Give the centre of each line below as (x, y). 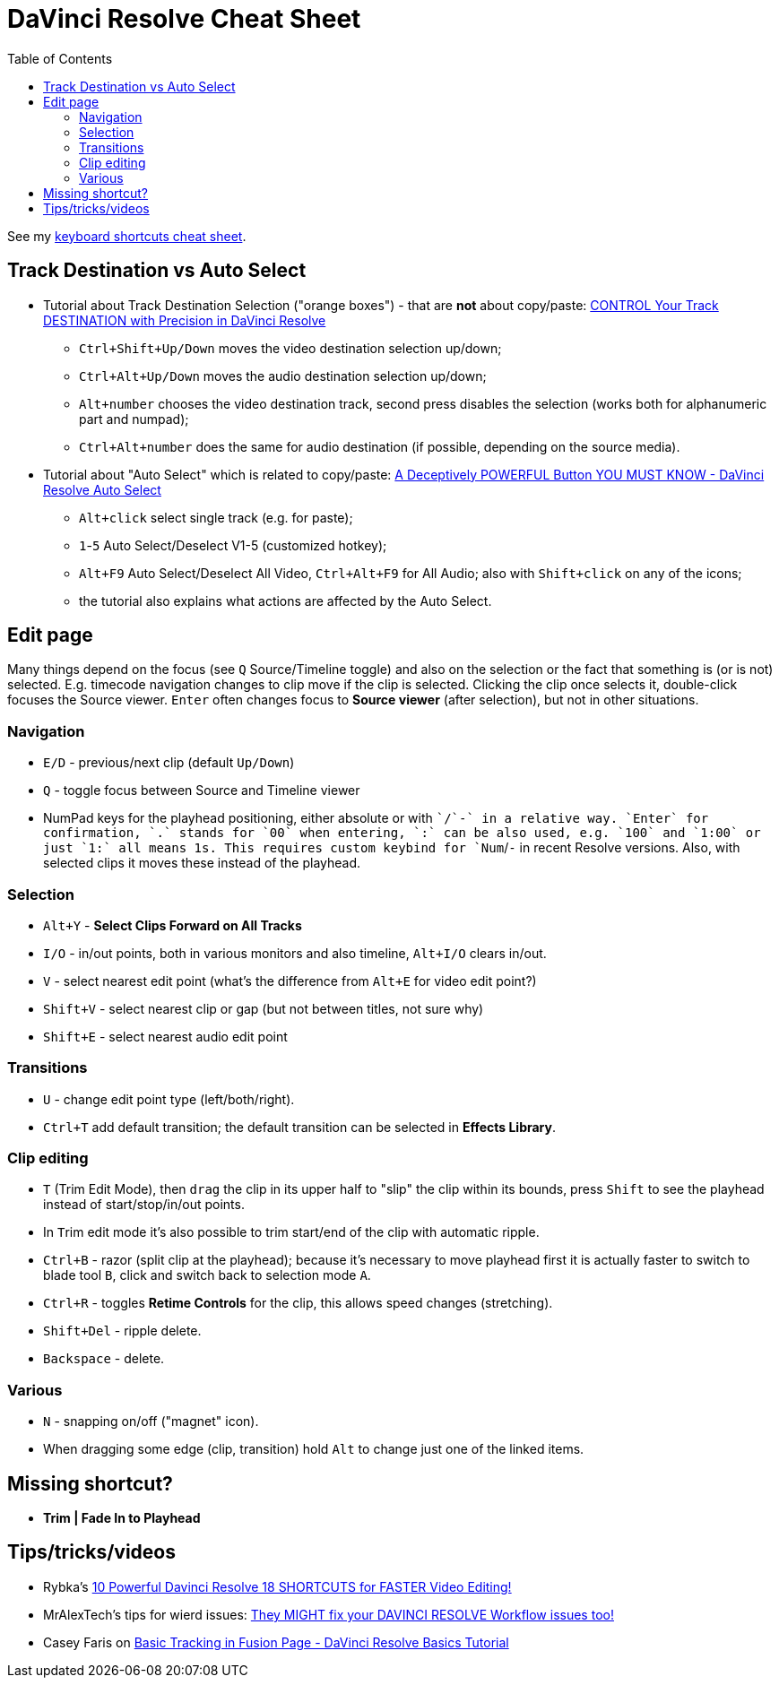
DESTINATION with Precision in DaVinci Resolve (185, 320)
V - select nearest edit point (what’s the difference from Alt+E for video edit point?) (290, 981)
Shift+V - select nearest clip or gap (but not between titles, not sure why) (264, 1008)
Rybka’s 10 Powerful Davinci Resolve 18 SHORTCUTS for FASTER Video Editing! (277, 1586)
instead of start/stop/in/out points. (144, 1205)
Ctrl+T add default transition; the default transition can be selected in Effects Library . (300, 1127)
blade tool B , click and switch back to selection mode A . (207, 1275)
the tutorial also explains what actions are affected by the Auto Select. (286, 601)
